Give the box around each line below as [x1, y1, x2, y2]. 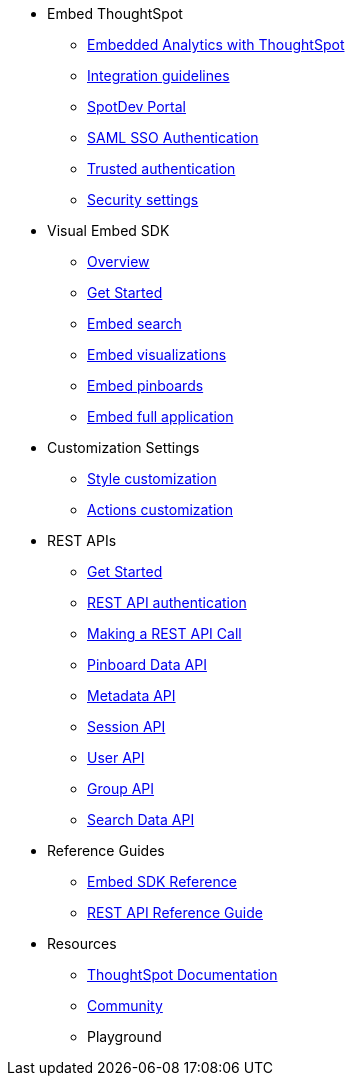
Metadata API [87, 687, 176, 704]
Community [87, 997, 163, 1014]
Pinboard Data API [87, 656, 207, 673]
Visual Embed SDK [47, 222, 170, 239]
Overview [87, 253, 150, 270]
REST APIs [47, 532, 117, 549]
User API [87, 749, 145, 766]
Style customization [87, 470, 217, 487]
